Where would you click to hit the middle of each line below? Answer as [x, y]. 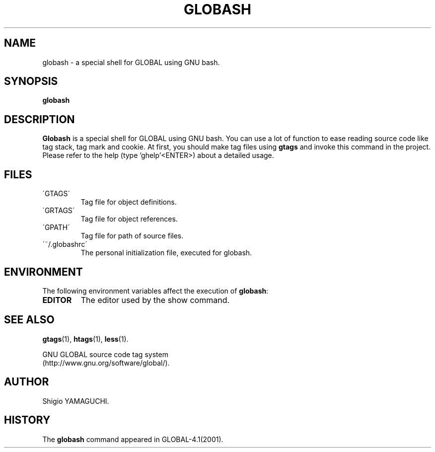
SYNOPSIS [31, 81]
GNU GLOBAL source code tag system [105, 354]
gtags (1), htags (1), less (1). [85, 339]
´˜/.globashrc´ [65, 244]
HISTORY [27, 420]
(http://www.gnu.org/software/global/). [106, 363]
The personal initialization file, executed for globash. [166, 253]
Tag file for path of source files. [132, 236]
